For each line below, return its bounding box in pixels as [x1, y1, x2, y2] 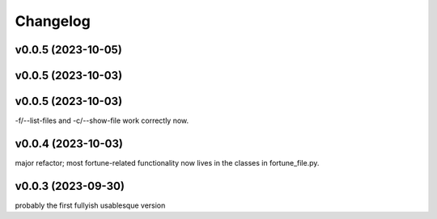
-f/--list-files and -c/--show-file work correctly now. [15, 116, 189, 125]
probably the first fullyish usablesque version [15, 200, 166, 210]
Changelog [15, 12, 91, 30]
